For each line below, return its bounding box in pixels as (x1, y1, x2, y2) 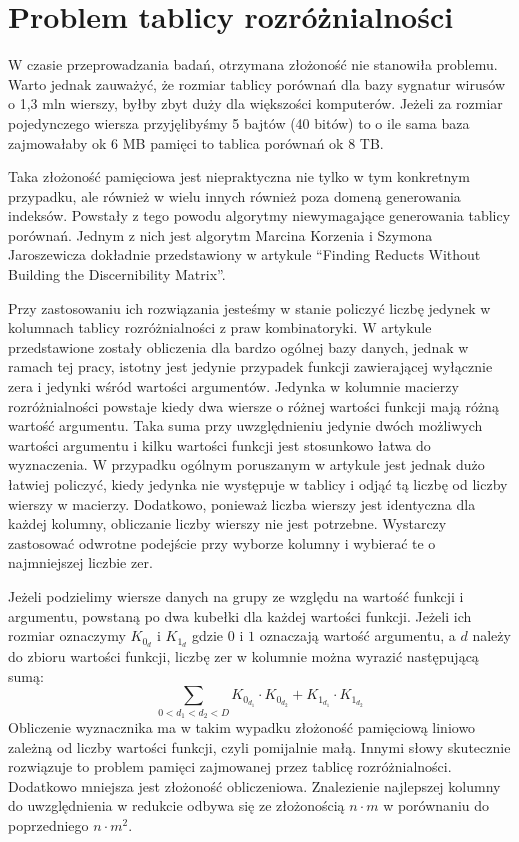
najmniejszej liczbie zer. (8, 552, 153, 573)
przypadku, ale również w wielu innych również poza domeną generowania (8, 185, 461, 206)
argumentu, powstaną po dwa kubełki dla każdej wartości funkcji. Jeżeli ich (8, 605, 472, 626)
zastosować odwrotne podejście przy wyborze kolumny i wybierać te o (8, 532, 436, 553)
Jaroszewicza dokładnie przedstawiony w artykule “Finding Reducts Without (8, 244, 481, 265)
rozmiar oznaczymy (8, 625, 126, 646)
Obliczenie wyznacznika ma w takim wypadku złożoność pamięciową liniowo (8, 716, 476, 737)
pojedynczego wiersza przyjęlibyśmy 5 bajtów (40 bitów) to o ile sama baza (8, 112, 470, 133)
